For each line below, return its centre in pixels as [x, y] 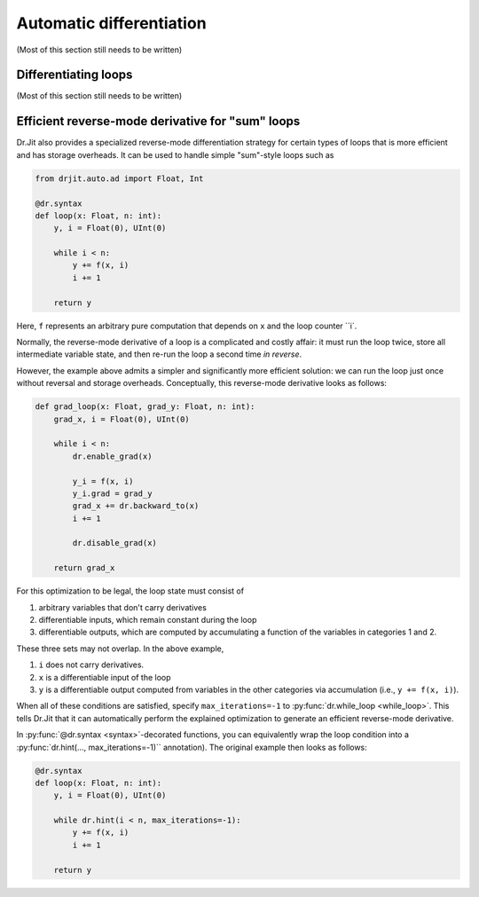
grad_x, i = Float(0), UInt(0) [122, 419]
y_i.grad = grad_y [112, 493]
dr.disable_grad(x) [114, 543]
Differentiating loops [75, 75]
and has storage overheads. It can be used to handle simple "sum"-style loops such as [175, 154]
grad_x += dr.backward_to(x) [136, 506]
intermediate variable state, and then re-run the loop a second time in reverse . [159, 354]
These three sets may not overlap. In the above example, [120, 649]
